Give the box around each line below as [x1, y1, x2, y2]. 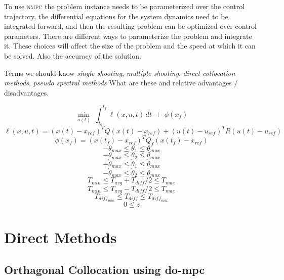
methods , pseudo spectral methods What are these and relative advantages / [4, 77, 238, 88]
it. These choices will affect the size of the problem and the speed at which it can [4, 40, 256, 51]
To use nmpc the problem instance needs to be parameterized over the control [4, 1, 245, 11]
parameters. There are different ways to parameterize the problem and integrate [4, 30, 252, 41]
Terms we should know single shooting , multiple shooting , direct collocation [4, 67, 235, 78]
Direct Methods [4, 227, 117, 248]
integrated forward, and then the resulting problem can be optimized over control [4, 21, 257, 31]
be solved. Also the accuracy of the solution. [4, 50, 141, 61]
